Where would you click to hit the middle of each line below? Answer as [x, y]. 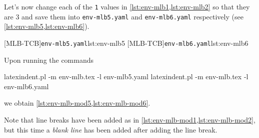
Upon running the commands [49, 60]
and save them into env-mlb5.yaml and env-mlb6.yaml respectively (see [132, 16]
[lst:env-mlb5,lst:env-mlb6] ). [47, 26]
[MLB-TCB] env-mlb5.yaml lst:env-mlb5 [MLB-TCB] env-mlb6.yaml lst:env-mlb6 [126, 43]
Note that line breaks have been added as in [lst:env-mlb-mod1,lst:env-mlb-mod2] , [130, 119]
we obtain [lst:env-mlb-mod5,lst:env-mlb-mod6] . [77, 103]
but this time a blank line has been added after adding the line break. [111, 129]
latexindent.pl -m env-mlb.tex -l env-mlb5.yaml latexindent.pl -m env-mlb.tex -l [126, 76]
